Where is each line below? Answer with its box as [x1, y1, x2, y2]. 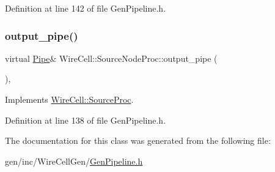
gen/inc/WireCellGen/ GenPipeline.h [5, 154, 143, 167]
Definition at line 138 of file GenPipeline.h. [5, 113, 166, 126]
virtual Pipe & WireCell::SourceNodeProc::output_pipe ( [5, 51, 218, 64]
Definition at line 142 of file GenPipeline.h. [5, 2, 166, 14]
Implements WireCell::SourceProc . [5, 93, 134, 105]
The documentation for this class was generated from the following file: [5, 134, 271, 147]
